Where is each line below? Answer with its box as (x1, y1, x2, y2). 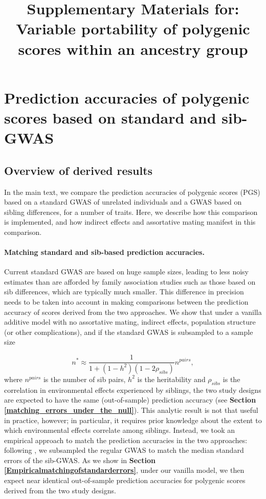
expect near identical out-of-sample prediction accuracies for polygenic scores (4, 475, 246, 486)
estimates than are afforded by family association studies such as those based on (4, 276, 256, 287)
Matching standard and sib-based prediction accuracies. (4, 247, 205, 257)
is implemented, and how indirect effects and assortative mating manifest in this (4, 216, 256, 227)
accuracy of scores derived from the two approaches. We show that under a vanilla (4, 306, 262, 317)
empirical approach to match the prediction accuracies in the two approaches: (4, 434, 248, 445)
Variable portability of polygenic (16, 18, 250, 39)
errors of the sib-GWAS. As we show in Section (4, 454, 156, 465)
